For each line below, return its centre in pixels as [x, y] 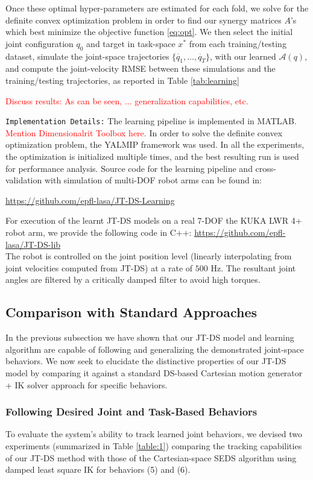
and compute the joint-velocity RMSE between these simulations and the [141, 68]
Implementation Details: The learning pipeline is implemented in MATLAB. [151, 121]
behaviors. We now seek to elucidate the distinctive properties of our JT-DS [146, 361]
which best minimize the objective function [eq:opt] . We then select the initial [149, 32]
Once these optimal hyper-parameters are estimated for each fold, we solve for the [157, 8]
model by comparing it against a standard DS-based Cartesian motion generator [154, 372]
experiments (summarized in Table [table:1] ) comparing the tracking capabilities [154, 445]
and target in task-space [131, 43]
